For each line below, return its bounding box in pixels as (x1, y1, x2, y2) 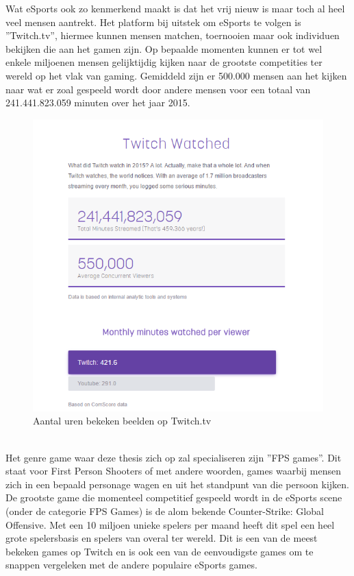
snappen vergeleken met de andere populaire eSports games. (5, 557, 257, 572)
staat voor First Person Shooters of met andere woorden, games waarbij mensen (5, 464, 341, 478)
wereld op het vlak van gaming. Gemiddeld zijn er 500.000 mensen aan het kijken (5, 68, 347, 82)
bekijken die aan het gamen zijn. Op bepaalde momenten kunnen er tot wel (5, 41, 323, 56)
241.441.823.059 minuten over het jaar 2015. (5, 95, 190, 110)
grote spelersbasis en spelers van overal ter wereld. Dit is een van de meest (5, 531, 318, 545)
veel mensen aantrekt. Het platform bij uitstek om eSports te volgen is (5, 14, 301, 29)
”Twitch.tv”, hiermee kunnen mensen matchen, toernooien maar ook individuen (5, 28, 340, 43)
